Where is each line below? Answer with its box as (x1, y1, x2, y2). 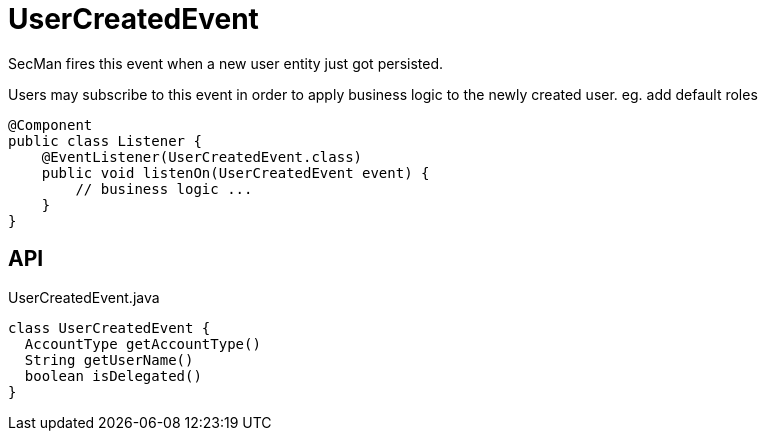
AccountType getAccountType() (24, 335, 261, 352)
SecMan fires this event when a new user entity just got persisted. (8, 54, 444, 72)
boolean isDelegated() (24, 367, 202, 384)
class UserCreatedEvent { (8, 319, 211, 336)
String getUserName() (24, 351, 194, 368)
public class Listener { (8, 132, 202, 149)
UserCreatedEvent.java (8, 288, 160, 306)
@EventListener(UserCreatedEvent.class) (41, 148, 363, 165)
